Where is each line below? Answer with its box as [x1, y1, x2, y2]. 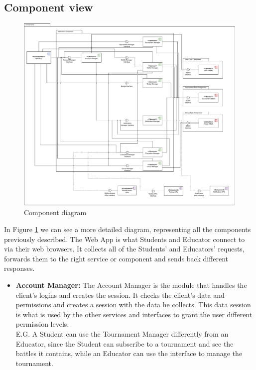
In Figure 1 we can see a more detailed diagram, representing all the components [4, 224, 251, 234]
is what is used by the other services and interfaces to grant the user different [15, 309, 253, 319]
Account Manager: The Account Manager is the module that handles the [15, 279, 247, 290]
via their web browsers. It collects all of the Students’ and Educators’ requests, [4, 244, 245, 254]
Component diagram [24, 207, 87, 218]
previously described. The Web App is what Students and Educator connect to [4, 234, 245, 244]
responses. [4, 263, 35, 273]
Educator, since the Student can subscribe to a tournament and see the [15, 338, 234, 349]
